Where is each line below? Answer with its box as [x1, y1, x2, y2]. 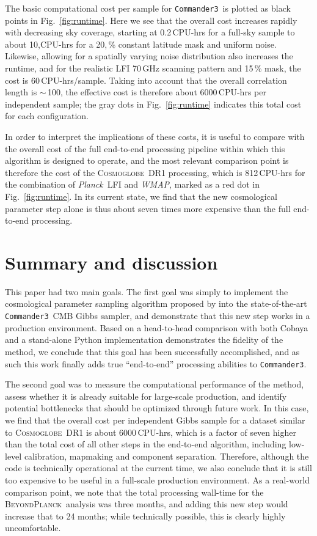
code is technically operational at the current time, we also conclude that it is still [5, 461, 312, 474]
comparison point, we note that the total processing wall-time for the [5, 485, 264, 498]
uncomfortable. [5, 521, 61, 534]
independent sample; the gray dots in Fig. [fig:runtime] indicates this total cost [5, 97, 302, 110]
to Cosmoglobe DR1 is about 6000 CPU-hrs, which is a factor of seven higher [5, 425, 296, 438]
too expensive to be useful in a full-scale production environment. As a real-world [5, 473, 310, 486]
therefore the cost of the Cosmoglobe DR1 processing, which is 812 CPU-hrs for [5, 166, 305, 178]
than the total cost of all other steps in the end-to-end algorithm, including [5, 438, 286, 450]
